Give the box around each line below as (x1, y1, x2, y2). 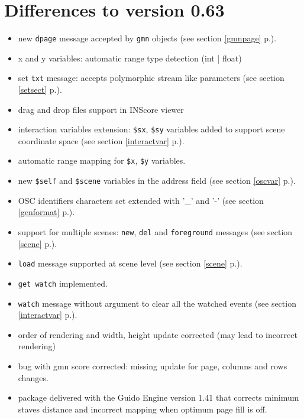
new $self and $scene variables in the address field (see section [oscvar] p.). (18, 174, 296, 187)
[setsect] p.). (18, 83, 62, 96)
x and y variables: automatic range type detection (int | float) (18, 51, 242, 64)
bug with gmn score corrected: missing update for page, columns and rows (18, 359, 287, 372)
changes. (18, 371, 48, 384)
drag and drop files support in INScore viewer (18, 103, 184, 115)
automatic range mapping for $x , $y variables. (18, 154, 186, 167)
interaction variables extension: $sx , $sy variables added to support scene (18, 123, 285, 135)
